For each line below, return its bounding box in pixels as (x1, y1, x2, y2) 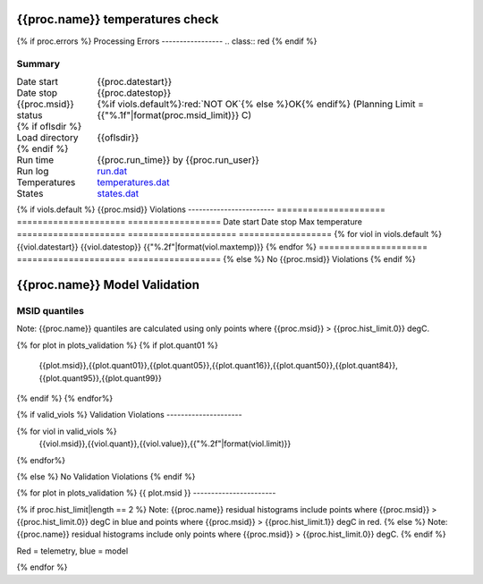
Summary (16, 58, 61, 71)
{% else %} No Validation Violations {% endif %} (16, 470, 196, 482)
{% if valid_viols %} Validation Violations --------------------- (16, 410, 242, 420)
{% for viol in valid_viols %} (16, 426, 117, 436)
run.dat (97, 165, 128, 177)
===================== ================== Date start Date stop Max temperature (16, 216, 362, 227)
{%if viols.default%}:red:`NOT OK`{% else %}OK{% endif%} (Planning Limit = (97, 97, 425, 110)
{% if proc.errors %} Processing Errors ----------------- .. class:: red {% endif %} (16, 36, 318, 47)
